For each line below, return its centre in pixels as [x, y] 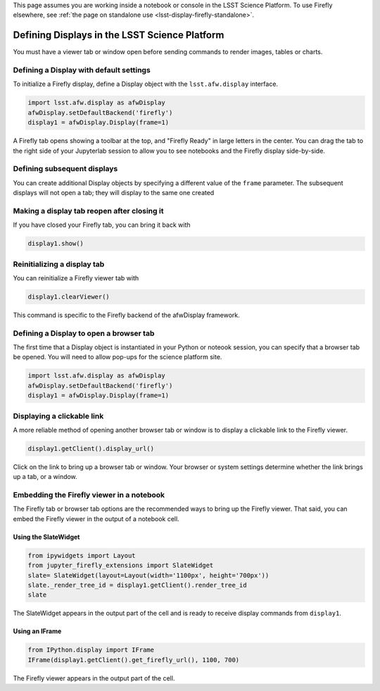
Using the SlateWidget [46, 537]
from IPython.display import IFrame [91, 650]
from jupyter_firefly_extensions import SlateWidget [121, 566]
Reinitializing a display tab [59, 264]
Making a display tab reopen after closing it [88, 211]
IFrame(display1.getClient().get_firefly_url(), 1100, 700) [134, 660]
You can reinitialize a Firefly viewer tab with [76, 278]
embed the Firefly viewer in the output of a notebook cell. [96, 518]
